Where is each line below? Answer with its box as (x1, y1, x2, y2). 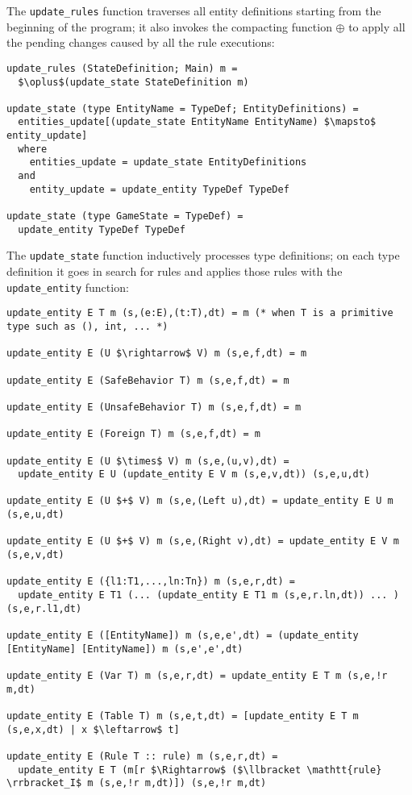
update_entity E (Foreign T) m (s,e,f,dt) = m (6, 428, 260, 440)
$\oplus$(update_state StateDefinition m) (18, 76, 249, 88)
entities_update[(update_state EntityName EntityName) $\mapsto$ (18, 116, 377, 128)
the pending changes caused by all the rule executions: (6, 34, 275, 51)
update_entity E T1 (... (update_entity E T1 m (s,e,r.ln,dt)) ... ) (18, 589, 399, 601)
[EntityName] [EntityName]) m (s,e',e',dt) (6, 643, 243, 655)
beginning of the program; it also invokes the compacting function (6, 18, 332, 35)
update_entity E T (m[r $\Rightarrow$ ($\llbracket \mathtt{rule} (18, 764, 382, 776)
